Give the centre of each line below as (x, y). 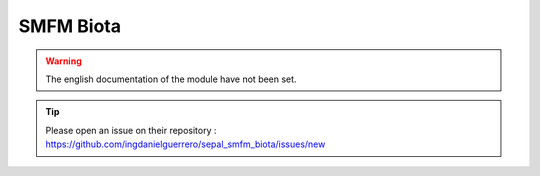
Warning (63, 61)
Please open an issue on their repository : (131, 130)
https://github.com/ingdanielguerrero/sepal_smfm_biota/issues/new (185, 144)
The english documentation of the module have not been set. (171, 79)
